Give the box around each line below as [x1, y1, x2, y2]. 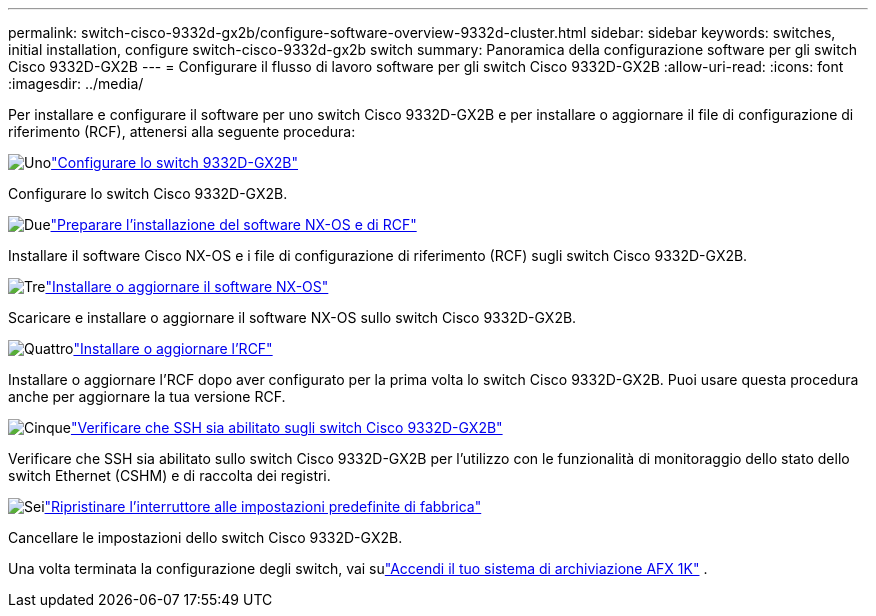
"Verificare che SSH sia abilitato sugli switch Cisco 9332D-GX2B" [70, 419, 503, 436]
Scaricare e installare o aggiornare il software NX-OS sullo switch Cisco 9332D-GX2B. [8, 309, 577, 326]
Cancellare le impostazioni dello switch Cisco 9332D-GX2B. [8, 529, 403, 546]
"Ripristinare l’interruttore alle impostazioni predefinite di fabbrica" [44, 498, 482, 515]
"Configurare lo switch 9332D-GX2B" [51, 154, 299, 171]
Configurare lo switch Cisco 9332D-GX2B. [8, 185, 288, 202]
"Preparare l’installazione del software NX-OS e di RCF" [50, 216, 417, 233]
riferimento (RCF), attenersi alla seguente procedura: [8, 123, 356, 140]
